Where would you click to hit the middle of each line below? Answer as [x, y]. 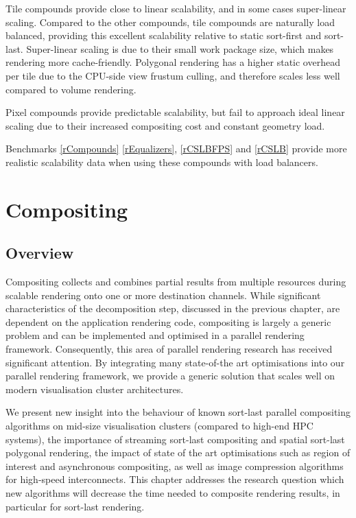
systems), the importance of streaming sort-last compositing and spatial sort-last [175, 439]
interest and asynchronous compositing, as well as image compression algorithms [175, 466]
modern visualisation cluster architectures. [95, 389]
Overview [40, 253]
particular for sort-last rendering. [75, 506]
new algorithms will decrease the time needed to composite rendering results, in [173, 493]
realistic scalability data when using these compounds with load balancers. [162, 162]
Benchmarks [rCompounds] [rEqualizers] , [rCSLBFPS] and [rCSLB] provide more [176, 149]
